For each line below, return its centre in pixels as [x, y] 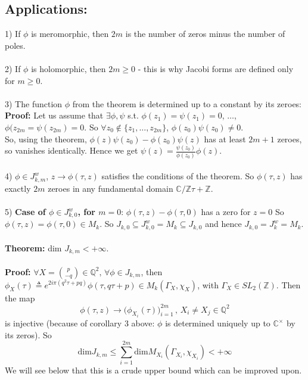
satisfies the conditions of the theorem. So [178, 176]
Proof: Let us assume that [54, 115]
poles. [15, 45]
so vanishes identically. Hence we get [71, 150]
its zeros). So [28, 334]
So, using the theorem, [46, 138]
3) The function [34, 103]
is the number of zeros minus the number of [205, 34]
